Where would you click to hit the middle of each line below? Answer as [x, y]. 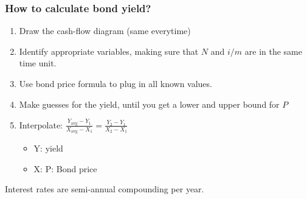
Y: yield [48, 148]
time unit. [38, 63]
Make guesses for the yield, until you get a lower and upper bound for [149, 104]
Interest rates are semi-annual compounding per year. [105, 189]
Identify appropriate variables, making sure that [109, 51]
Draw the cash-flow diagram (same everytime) [105, 31]
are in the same [273, 51]
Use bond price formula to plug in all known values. [116, 83]
